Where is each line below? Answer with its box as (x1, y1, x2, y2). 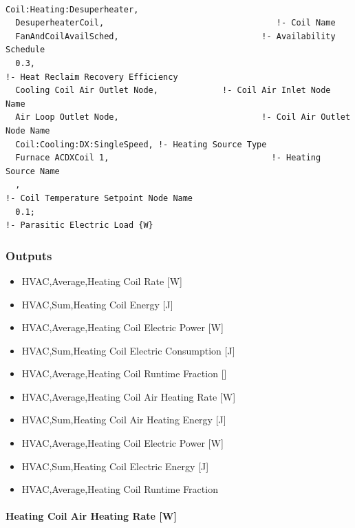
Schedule (6, 45, 45, 55)
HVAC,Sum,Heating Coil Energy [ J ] (21, 297, 173, 311)
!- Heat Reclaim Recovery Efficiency (6, 72, 178, 82)
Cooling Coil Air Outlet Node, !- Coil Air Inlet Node (15, 85, 331, 96)
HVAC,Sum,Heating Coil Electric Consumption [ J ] (21, 343, 235, 357)
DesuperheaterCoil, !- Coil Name (15, 18, 336, 28)
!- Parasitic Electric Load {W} (6, 220, 153, 231)
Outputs (6, 246, 52, 264)
